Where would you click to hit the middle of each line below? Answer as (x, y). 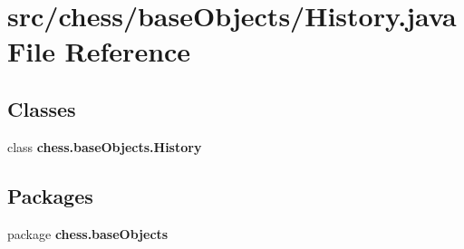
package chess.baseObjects (88, 233)
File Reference (99, 51)
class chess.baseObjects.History (105, 146)
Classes (42, 108)
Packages (50, 195)
